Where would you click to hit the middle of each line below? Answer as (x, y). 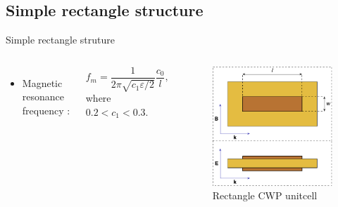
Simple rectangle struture (60, 40)
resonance (43, 96)
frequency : (46, 110)
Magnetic (42, 82)
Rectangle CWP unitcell (265, 195)
